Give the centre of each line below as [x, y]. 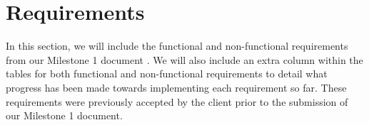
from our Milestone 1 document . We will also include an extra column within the [184, 59]
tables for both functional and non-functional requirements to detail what [167, 74]
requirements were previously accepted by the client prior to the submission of [177, 101]
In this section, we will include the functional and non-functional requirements [177, 46]
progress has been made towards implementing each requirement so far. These [176, 87]
